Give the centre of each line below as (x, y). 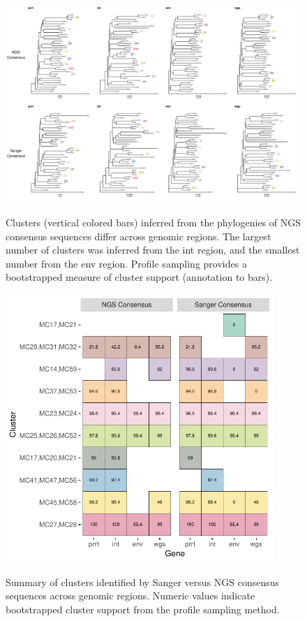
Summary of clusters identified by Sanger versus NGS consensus (143, 582)
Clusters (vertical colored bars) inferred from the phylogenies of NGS (153, 222)
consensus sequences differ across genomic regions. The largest (138, 236)
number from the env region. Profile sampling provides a (126, 263)
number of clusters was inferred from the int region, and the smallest (153, 250)
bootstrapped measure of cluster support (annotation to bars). (139, 277)
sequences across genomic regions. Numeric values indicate (130, 596)
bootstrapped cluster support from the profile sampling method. (143, 609)
